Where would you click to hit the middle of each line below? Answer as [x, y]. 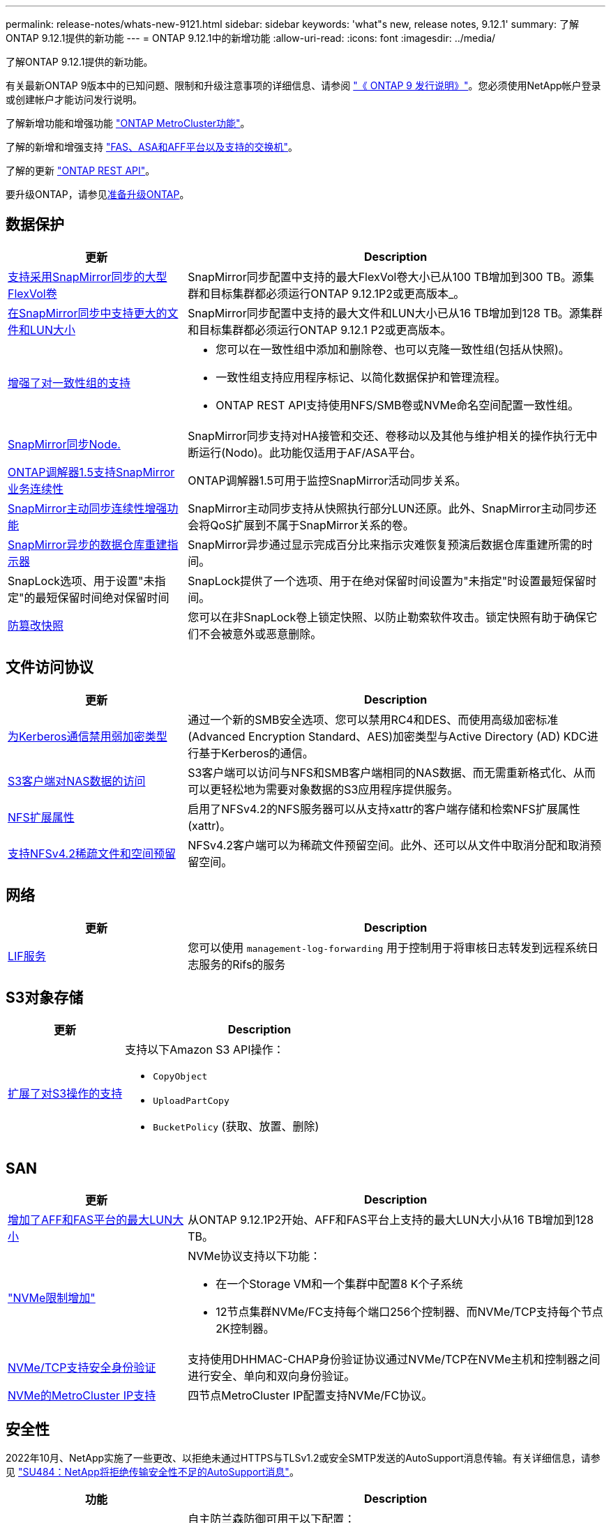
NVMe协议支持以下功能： [255, 1256]
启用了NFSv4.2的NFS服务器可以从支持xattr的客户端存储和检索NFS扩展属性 [384, 809]
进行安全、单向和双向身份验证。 [272, 1376]
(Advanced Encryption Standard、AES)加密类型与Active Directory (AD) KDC [387, 736]
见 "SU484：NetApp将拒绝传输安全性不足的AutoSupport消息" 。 [152, 1472]
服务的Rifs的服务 [242, 964]
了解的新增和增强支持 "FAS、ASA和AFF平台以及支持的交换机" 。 [152, 147]
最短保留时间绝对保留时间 [102, 597]
